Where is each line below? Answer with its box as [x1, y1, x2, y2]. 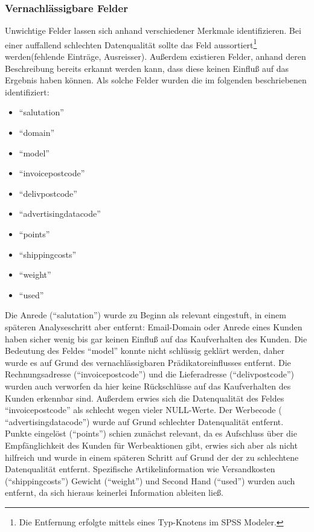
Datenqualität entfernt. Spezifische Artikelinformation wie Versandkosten [5, 463, 275, 475]
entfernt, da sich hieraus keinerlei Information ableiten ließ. [5, 486, 223, 499]
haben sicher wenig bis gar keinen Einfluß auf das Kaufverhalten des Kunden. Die [5, 332, 307, 345]
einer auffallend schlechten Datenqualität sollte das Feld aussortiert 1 [5, 36, 257, 51]
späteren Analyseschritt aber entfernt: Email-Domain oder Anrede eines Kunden [5, 320, 303, 333]
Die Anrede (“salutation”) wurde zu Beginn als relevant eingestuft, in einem [5, 309, 286, 321]
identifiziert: [5, 85, 50, 98]
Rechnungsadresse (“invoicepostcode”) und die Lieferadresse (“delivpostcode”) [5, 368, 294, 380]
